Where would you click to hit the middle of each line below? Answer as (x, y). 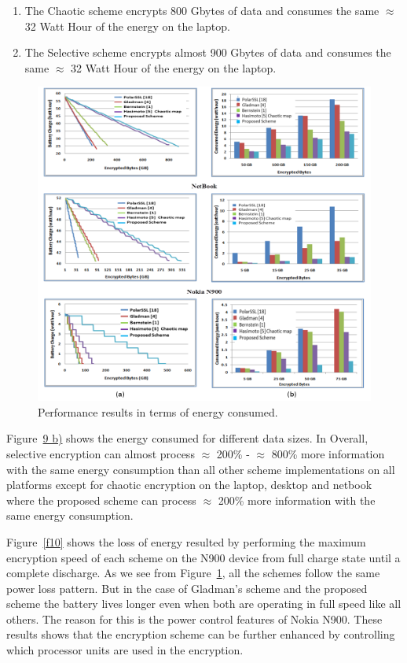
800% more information (328, 453)
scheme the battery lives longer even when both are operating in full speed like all (204, 604)
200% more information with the (297, 500)
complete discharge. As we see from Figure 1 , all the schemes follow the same (193, 573)
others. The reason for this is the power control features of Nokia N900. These (194, 619)
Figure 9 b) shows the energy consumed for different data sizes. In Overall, (187, 438)
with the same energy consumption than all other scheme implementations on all (201, 469)
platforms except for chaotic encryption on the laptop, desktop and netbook (189, 485)
